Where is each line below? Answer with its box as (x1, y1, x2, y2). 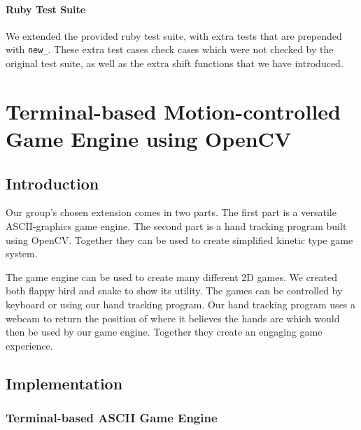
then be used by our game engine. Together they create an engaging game (6, 324, 323, 339)
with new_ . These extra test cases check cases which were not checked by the (6, 42, 334, 57)
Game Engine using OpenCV (6, 124, 292, 153)
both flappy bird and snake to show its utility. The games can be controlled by (6, 283, 343, 298)
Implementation (6, 372, 123, 394)
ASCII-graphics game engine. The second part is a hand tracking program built (6, 219, 347, 233)
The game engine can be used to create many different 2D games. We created (6, 269, 338, 284)
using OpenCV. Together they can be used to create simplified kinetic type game (6, 232, 353, 247)
